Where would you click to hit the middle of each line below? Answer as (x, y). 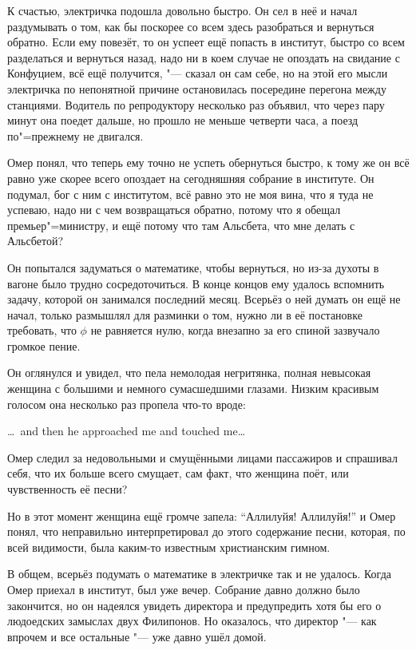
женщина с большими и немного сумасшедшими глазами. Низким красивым (193, 388)
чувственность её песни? (67, 489)
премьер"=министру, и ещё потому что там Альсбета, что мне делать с (181, 225)
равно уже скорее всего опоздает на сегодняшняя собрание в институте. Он (191, 178)
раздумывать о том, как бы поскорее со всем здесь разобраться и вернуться (191, 26)
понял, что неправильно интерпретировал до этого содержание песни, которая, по (206, 531)
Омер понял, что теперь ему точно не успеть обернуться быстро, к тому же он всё (208, 162)
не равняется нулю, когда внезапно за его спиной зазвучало (235, 330)
